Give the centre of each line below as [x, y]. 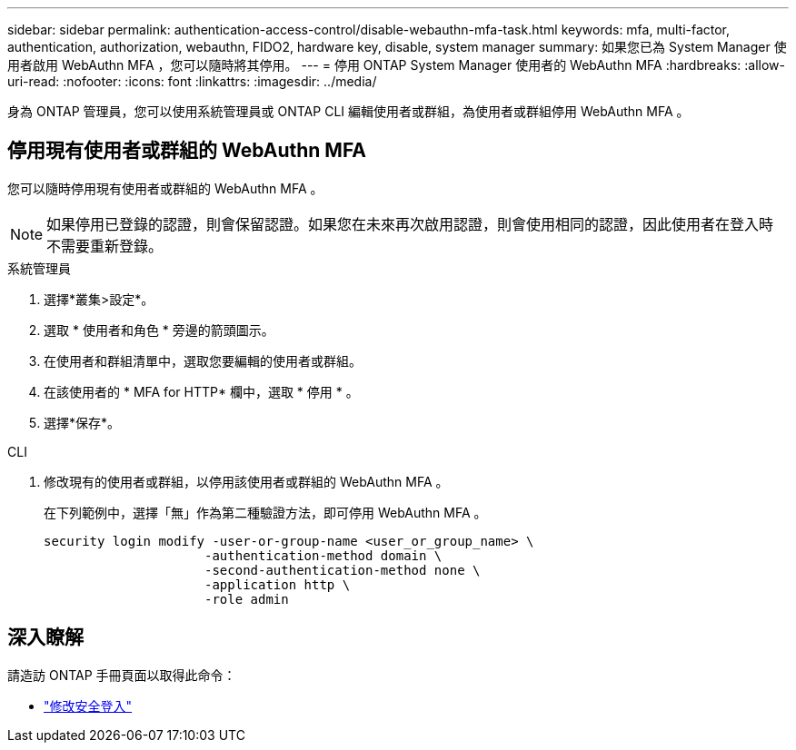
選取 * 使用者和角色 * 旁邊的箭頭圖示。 [159, 330]
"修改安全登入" [88, 706]
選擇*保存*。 [82, 422]
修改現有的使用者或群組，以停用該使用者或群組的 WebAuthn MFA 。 [246, 481]
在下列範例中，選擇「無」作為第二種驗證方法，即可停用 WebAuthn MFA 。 [265, 512]
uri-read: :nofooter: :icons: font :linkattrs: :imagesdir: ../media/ [192, 81]
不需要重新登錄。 [105, 246]
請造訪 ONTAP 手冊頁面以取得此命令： [122, 675]
